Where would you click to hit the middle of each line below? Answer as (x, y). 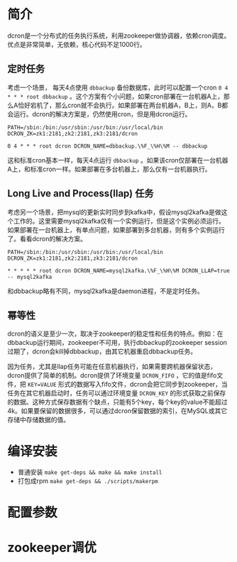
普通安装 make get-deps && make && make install (90, 472)
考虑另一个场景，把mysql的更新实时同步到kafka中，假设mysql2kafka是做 (114, 212)
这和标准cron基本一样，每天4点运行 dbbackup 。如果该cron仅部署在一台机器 (118, 160)
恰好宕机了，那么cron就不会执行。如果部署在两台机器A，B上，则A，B (120, 105)
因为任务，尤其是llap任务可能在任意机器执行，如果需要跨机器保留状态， (112, 367)
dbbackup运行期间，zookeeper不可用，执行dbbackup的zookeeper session (117, 343)
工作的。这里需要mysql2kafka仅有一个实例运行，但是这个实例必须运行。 (119, 221)
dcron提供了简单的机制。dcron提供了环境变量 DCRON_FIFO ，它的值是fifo (112, 375)
